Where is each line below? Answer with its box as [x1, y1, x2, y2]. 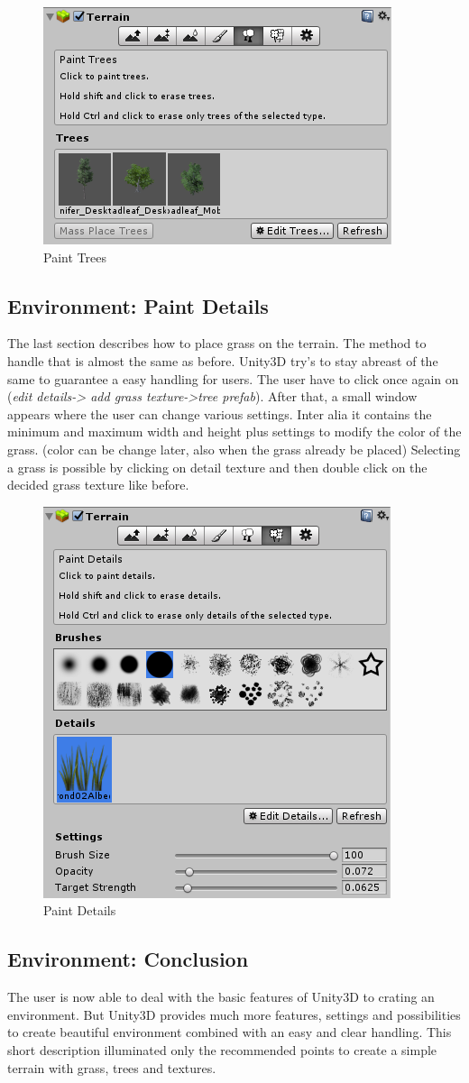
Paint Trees [43, 247, 106, 266]
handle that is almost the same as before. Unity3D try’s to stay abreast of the [7, 351, 438, 370]
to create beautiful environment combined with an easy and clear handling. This [7, 1023, 452, 1042]
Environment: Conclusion [7, 945, 249, 973]
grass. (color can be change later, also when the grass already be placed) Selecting [7, 439, 461, 458]
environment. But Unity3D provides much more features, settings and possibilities [7, 1005, 461, 1023]
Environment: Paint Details [7, 291, 269, 319]
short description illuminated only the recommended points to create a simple [7, 1040, 437, 1059]
